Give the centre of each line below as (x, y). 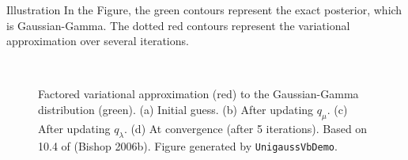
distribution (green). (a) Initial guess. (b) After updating (176, 109)
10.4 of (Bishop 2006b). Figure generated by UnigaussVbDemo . (188, 145)
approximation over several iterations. (98, 41)
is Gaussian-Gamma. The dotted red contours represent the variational (178, 25)
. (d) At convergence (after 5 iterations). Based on (246, 128)
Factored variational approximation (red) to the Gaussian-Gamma (198, 94)
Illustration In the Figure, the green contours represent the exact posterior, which (204, 10)
